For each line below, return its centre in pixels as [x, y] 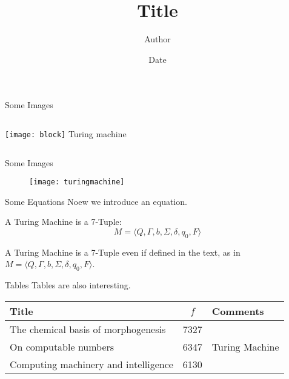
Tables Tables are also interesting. [68, 285]
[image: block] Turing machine [66, 133]
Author [158, 39]
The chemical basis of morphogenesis [88, 329]
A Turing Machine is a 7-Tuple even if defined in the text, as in [123, 252]
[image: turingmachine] [77, 182]
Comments [238, 311]
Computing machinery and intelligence [91, 364]
